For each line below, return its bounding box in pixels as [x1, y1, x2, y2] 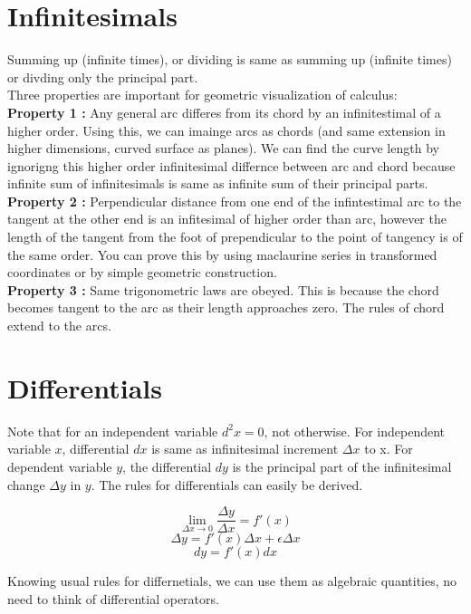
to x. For [364, 439, 413, 458]
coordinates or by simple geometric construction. [7, 263, 277, 282]
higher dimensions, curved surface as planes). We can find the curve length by [7, 139, 439, 158]
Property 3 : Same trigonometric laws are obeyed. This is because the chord [7, 280, 439, 299]
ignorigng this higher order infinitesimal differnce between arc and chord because [7, 156, 456, 175]
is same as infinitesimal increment [151, 439, 339, 458]
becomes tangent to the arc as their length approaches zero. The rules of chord [7, 298, 445, 317]
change [7, 475, 45, 494]
